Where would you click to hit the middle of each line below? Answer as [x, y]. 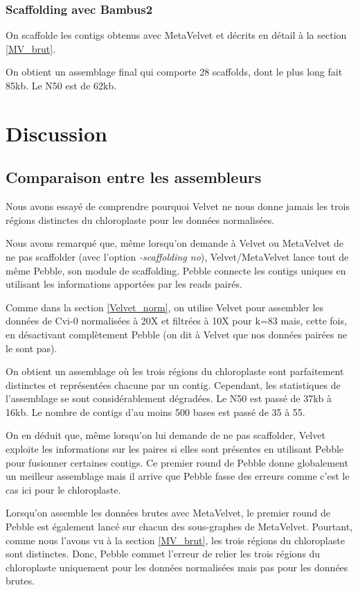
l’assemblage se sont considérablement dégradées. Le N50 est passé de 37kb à [169, 398]
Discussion [56, 133]
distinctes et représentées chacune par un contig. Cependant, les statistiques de [173, 384]
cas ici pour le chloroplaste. [63, 489]
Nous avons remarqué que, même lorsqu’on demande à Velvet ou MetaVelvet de [174, 243]
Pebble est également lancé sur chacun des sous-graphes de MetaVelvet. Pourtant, [179, 527]
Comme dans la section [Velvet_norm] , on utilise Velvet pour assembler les [165, 307]
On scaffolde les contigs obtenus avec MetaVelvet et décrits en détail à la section [176, 35]
